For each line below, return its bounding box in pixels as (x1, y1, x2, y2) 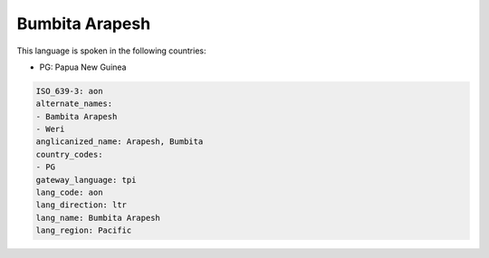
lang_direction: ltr (35, 200, 127, 210)
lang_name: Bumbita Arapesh (35, 213, 160, 223)
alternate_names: (35, 99, 113, 109)
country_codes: (35, 149, 103, 159)
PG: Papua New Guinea (39, 62, 127, 72)
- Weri (35, 124, 65, 135)
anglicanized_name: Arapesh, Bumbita (35, 137, 204, 147)
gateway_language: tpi (35, 175, 137, 185)
